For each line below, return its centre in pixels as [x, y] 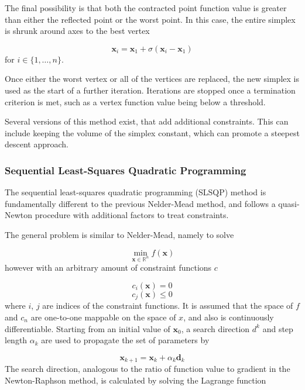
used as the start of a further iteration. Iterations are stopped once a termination [150, 90]
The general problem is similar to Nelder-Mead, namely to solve [119, 234]
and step [278, 328]
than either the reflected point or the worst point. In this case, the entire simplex [150, 19]
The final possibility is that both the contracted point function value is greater [146, 8]
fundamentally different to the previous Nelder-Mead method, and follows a [140, 203]
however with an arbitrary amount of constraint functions [108, 268]
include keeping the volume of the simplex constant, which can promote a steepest [152, 132]
